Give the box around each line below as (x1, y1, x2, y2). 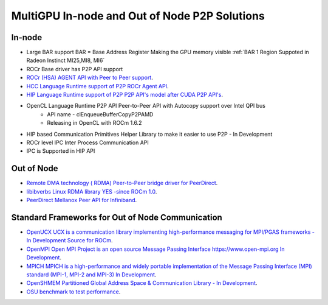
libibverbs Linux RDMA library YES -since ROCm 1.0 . (26, 188, 157, 195)
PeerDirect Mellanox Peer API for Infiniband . (26, 197, 137, 204)
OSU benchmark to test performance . (26, 288, 121, 295)
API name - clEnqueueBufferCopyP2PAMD (47, 110, 154, 118)
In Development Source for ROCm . (26, 237, 113, 244)
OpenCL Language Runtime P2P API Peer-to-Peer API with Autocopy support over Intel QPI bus (26, 102, 265, 110)
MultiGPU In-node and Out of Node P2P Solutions (11, 9, 265, 23)
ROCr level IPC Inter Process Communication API (26, 139, 149, 146)
